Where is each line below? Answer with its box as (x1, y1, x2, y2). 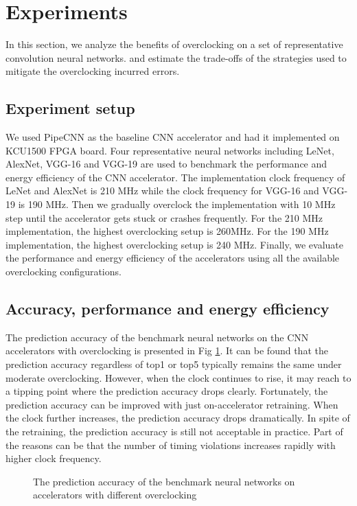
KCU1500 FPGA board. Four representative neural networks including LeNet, (5, 143, 334, 157)
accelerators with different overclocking (33, 487, 197, 502)
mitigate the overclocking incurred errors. (5, 64, 180, 78)
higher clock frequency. (5, 451, 102, 465)
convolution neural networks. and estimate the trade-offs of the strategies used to (5, 50, 347, 65)
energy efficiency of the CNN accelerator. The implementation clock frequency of (5, 170, 345, 184)
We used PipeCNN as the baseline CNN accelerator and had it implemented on (5, 130, 340, 144)
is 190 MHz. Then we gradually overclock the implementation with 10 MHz (18, 197, 336, 211)
